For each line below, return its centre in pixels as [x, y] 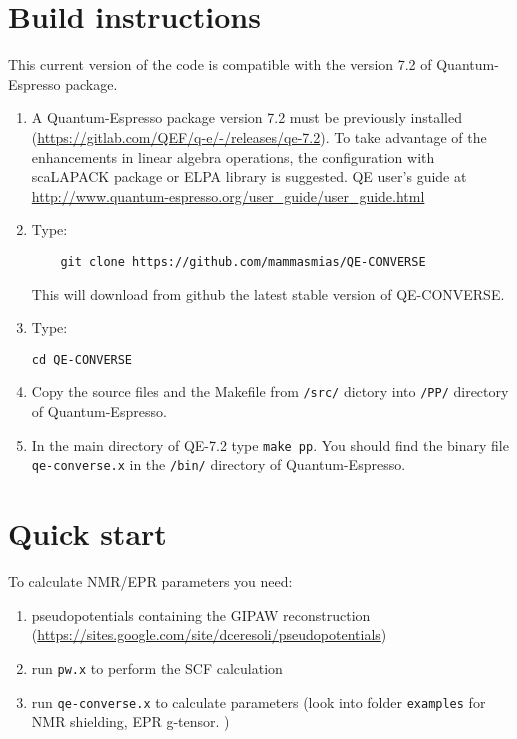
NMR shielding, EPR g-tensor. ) [130, 721]
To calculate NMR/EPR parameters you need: [150, 581]
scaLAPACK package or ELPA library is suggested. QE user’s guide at [249, 176]
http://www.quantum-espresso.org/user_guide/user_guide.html [228, 195]
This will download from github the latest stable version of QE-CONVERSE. [268, 293]
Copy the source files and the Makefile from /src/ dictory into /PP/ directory [270, 391]
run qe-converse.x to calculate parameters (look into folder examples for [258, 701]
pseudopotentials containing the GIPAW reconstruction [201, 614]
